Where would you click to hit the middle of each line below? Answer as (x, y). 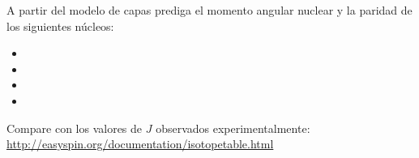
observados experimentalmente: (233, 128)
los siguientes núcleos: (60, 26)
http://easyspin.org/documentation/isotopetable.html (140, 144)
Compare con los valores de (75, 128)
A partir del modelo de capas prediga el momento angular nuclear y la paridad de (209, 10)
